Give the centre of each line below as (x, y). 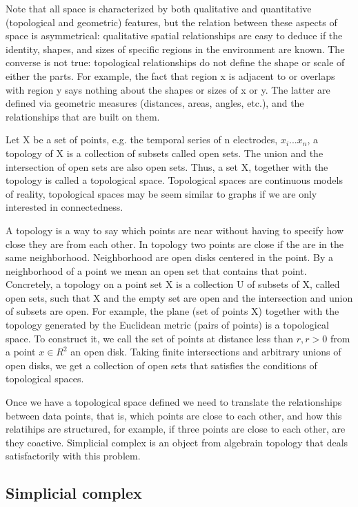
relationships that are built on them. (83, 116)
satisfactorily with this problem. (73, 456)
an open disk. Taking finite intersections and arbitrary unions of (206, 352)
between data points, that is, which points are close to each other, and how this (174, 415)
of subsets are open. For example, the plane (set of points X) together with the (172, 311)
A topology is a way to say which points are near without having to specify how (175, 230)
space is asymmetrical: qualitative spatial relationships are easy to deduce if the (174, 35)
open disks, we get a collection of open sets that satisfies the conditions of (161, 365)
